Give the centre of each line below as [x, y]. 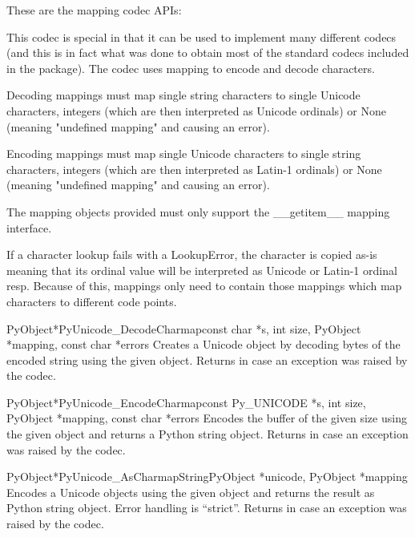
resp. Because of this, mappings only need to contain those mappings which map [204, 286]
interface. [29, 227]
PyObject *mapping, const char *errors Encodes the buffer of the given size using [207, 418]
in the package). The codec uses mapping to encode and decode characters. [191, 68]
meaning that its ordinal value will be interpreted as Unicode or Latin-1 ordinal [202, 270]
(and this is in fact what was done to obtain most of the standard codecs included [208, 52]
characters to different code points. [92, 301]
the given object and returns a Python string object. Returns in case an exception [207, 434]
